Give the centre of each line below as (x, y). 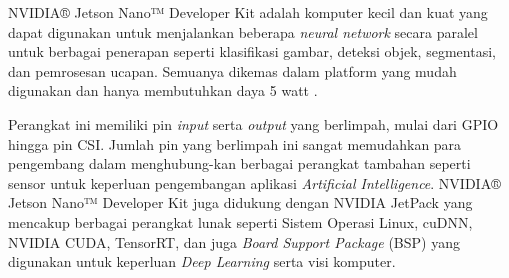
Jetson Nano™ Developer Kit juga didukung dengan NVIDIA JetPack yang (240, 202)
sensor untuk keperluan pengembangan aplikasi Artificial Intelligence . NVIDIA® (254, 182)
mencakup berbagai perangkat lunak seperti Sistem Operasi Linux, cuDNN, (240, 221)
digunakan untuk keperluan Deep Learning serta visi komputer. (202, 261)
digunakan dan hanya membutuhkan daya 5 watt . (163, 90)
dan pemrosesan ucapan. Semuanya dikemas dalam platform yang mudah (232, 70)
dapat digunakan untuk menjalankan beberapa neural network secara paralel (243, 31)
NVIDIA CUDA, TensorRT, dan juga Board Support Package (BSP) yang (234, 241)
